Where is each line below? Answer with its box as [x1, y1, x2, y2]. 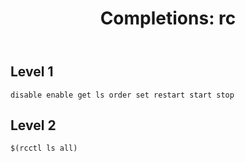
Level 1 [10, 63, 54, 81]
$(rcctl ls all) [10, 143, 78, 154]
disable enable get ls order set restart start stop [10, 90, 235, 100]
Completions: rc [99, 7, 237, 30]
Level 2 [10, 117, 57, 134]
